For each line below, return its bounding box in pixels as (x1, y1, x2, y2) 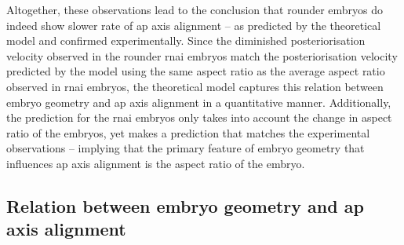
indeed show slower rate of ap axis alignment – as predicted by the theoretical (6, 16, 381, 33)
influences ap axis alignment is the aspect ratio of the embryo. (6, 155, 305, 171)
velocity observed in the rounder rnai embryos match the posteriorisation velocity (6, 47, 398, 64)
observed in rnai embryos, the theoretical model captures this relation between (6, 78, 384, 94)
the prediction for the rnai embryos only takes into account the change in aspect (6, 109, 392, 126)
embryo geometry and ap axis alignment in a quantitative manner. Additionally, (6, 93, 391, 110)
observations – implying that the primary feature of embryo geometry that (6, 140, 365, 156)
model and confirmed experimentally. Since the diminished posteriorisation (6, 32, 366, 49)
